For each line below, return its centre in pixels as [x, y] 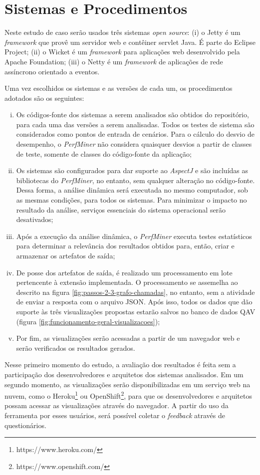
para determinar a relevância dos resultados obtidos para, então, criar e [125, 246]
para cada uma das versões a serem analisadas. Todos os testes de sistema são [135, 124]
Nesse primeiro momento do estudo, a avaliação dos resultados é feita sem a [120, 364]
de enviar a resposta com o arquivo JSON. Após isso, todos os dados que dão [134, 302]
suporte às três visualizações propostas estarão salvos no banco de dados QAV [136, 311]
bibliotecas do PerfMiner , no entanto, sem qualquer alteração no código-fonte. [135, 180]
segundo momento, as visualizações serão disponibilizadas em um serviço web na [128, 384]
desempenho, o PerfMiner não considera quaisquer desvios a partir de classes [134, 144]
